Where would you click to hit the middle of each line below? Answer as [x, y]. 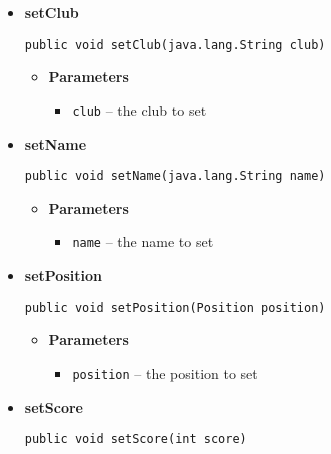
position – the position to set [165, 372]
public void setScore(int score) [135, 439]
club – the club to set [139, 109]
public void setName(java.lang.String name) [175, 176]
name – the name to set [143, 241]
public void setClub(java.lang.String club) [175, 44]
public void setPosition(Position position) [175, 307]
